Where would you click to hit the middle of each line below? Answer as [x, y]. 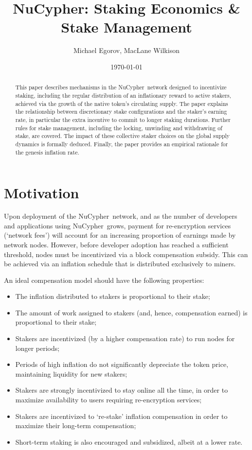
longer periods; [37, 348]
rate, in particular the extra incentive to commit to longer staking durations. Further [123, 119]
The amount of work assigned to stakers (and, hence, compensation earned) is [131, 312]
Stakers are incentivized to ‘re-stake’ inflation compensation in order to [121, 416]
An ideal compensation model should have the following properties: [104, 280]
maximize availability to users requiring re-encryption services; [108, 400]
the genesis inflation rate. [47, 152]
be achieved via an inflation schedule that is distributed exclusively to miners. [120, 264]
